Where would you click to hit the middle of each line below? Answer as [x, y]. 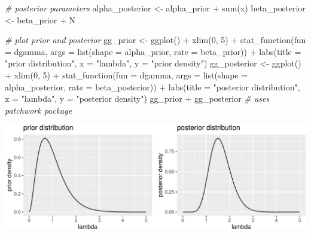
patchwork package [39, 110]
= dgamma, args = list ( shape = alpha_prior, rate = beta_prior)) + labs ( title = [153, 51]
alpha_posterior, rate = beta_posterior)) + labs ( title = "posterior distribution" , [153, 86]
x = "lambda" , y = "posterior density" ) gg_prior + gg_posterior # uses [137, 98]
